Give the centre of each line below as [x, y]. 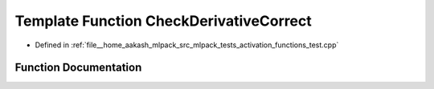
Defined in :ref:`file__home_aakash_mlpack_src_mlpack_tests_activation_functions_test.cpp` [187, 45]
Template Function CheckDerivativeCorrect [164, 21]
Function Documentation [78, 68]
